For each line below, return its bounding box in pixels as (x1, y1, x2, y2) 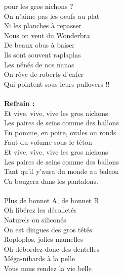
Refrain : (4, 98, 35, 108)
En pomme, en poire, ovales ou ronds (4, 127, 116, 137)
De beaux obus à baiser (4, 40, 75, 50)
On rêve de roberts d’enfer (4, 69, 84, 79)
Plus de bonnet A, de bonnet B (4, 195, 99, 205)
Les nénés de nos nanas (4, 59, 75, 69)
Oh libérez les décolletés (4, 205, 77, 215)
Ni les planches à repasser (4, 20, 82, 31)
